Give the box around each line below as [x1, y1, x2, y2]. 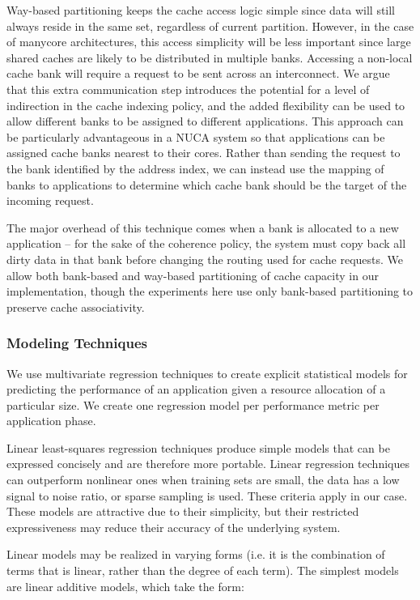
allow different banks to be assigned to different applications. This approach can [6, 113, 404, 130]
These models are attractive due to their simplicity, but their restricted [6, 503, 359, 520]
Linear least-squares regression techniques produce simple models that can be [6, 439, 390, 456]
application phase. [6, 412, 96, 429]
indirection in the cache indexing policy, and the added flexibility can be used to [6, 96, 405, 113]
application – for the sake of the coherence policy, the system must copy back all [6, 235, 406, 252]
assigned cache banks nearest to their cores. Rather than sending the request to [6, 144, 401, 161]
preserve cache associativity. [6, 298, 145, 315]
